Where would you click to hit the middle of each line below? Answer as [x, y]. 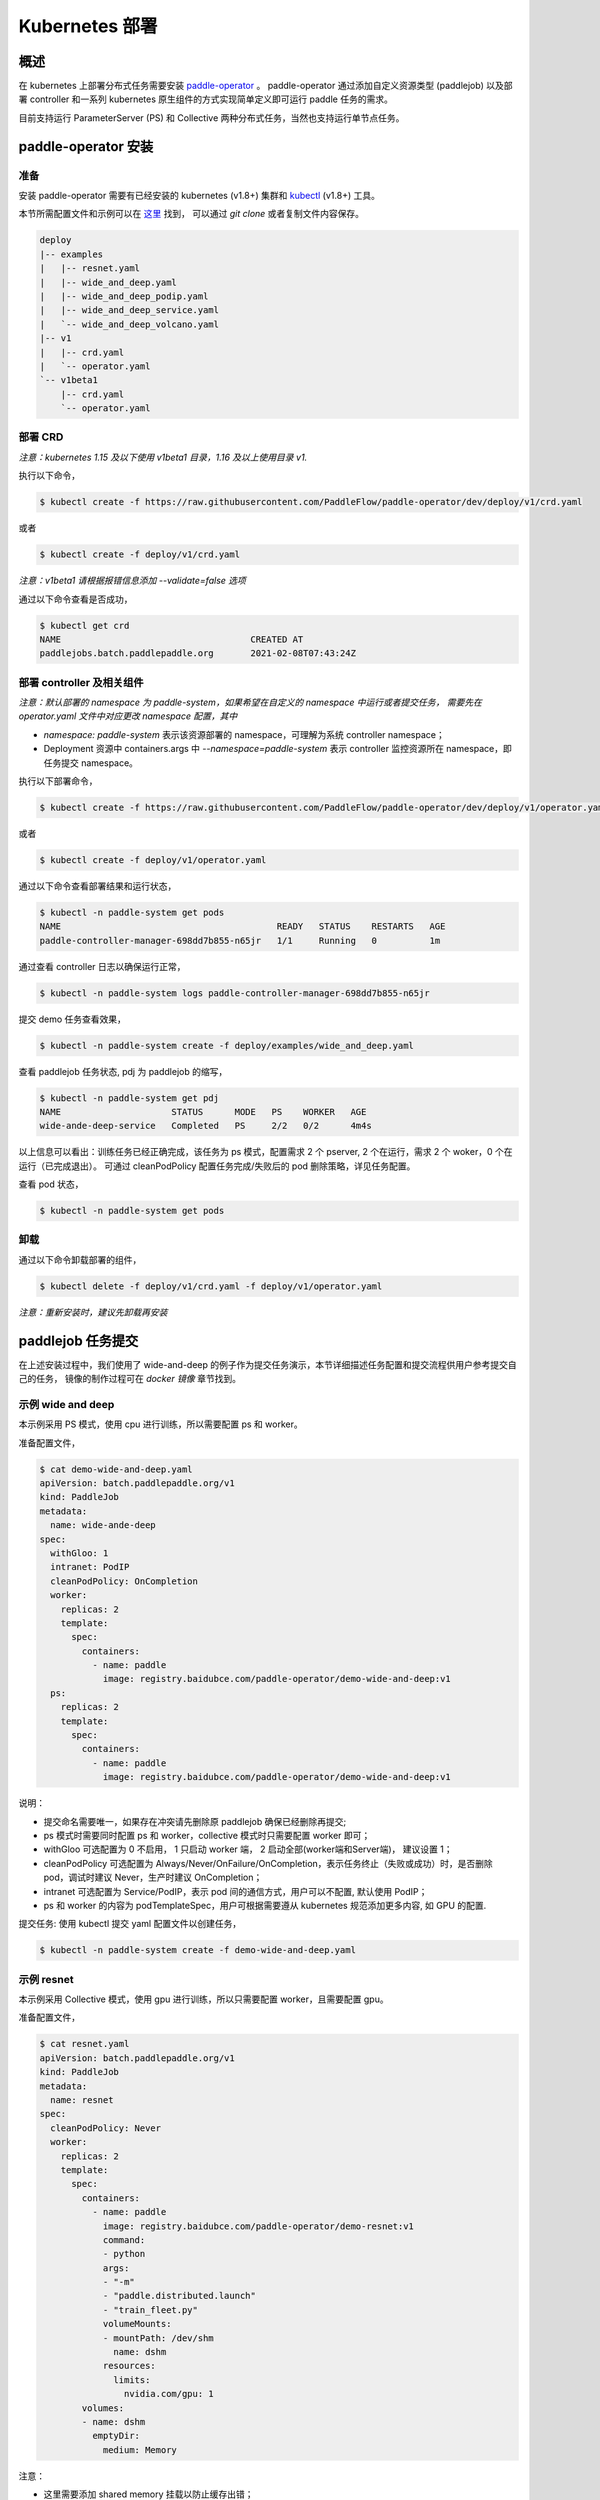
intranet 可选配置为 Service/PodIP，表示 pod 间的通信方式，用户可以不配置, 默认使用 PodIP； [235, 1891]
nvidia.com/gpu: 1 [168, 2394]
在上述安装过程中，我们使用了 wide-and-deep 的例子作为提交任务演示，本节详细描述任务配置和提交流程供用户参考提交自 [267, 1364]
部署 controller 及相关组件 [81, 682]
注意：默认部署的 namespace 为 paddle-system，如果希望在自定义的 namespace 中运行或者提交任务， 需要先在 [250, 702]
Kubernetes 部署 [88, 26]
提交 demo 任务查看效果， [72, 1019]
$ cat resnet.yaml [84, 2044]
